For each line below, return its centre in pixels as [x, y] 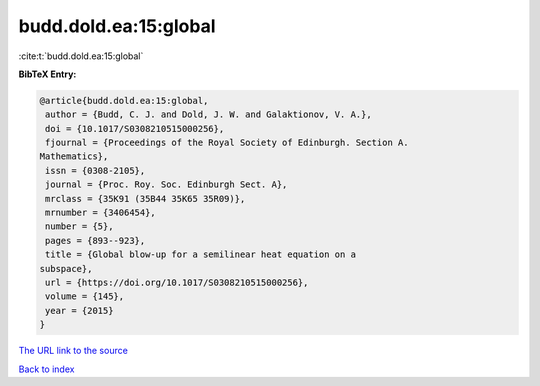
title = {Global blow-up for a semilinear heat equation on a [201, 254]
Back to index [46, 369]
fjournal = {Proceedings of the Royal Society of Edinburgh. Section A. [227, 143]
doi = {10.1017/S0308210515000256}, [135, 128]
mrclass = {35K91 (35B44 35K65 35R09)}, [145, 198]
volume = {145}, [85, 296]
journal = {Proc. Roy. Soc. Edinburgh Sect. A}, [166, 184]
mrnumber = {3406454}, [101, 213]
